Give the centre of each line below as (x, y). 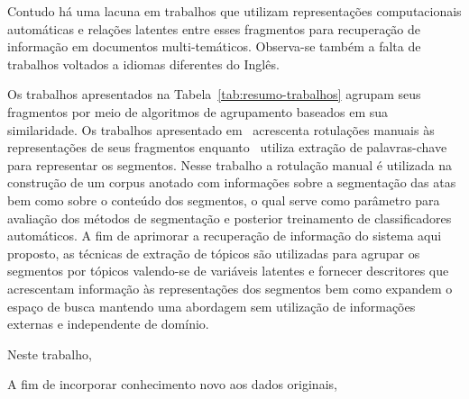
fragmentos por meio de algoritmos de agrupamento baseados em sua (198, 111)
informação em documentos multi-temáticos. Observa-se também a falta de (214, 46)
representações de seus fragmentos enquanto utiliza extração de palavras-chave (227, 147)
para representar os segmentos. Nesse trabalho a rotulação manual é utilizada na (230, 164)
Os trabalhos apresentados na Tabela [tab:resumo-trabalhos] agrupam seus (214, 94)
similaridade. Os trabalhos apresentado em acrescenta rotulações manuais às (221, 129)
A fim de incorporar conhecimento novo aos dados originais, (172, 384)
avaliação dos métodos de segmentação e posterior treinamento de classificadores (230, 218)
